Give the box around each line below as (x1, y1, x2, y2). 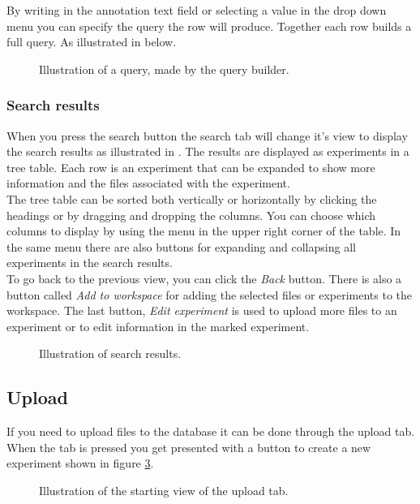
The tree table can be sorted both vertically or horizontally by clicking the (6, 190, 377, 207)
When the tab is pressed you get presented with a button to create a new (6, 438, 371, 455)
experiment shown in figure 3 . (6, 454, 154, 472)
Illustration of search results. (39, 345, 182, 362)
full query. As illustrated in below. (6, 33, 177, 50)
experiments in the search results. (6, 254, 173, 271)
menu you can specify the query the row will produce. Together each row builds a (6, 17, 412, 34)
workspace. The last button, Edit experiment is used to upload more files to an (6, 302, 397, 319)
